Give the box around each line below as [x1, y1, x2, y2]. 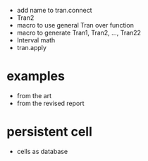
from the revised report [16, 99, 85, 107]
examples [6, 68, 65, 84]
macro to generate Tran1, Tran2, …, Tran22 [16, 28, 142, 37]
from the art [16, 91, 52, 100]
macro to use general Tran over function [16, 21, 135, 29]
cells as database [16, 147, 68, 155]
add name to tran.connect [16, 6, 92, 14]
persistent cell [6, 124, 92, 140]
